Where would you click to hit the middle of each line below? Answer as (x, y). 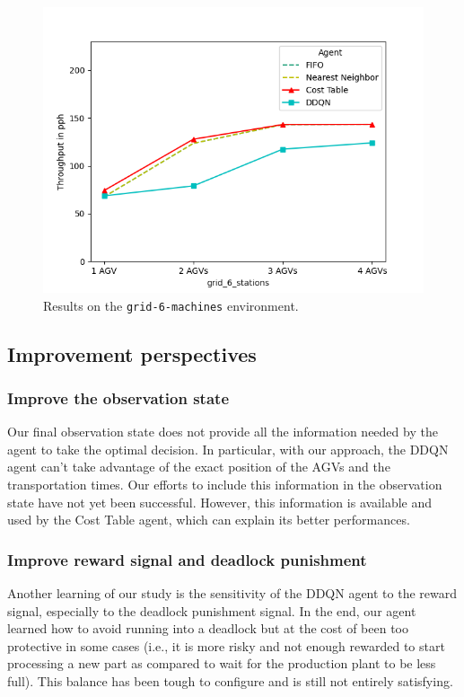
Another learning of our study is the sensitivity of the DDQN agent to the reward (232, 593)
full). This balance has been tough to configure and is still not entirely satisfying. (230, 681)
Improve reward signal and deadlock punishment (187, 559)
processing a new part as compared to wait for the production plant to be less (222, 663)
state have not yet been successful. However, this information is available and (220, 502)
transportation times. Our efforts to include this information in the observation (225, 485)
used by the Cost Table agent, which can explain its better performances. (209, 520)
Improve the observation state (118, 397)
